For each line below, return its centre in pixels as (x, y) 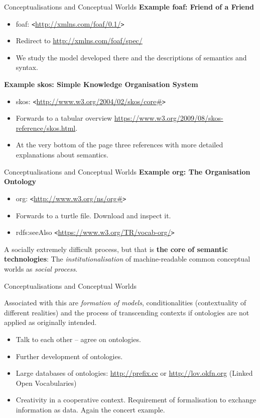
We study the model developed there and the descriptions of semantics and (131, 57)
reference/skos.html (46, 128)
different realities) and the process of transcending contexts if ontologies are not (127, 312)
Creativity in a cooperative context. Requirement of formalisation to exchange (136, 400)
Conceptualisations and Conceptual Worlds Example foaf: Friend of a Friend (129, 7)
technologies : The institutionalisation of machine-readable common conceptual (127, 259)
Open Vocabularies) (46, 383)
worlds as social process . (41, 268)
